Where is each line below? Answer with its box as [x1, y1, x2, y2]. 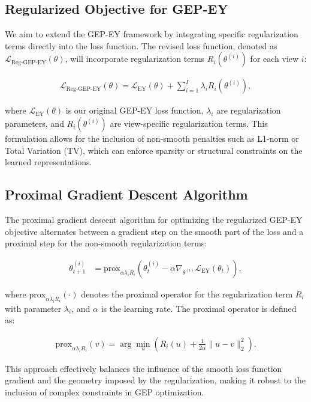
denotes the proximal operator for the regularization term [81, 287, 293, 300]
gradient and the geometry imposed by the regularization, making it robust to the [5, 374, 306, 386]
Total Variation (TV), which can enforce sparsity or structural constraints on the [5, 144, 303, 156]
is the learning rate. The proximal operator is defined [101, 302, 297, 314]
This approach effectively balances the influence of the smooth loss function [5, 362, 282, 374]
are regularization [216, 104, 281, 117]
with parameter [5, 302, 62, 314]
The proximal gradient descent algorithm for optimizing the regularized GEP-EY [5, 213, 303, 225]
